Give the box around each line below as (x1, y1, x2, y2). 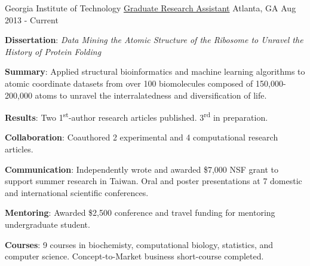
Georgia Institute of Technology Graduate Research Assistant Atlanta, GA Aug (5, 2, 296, 14)
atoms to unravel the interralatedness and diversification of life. (35, 88, 267, 101)
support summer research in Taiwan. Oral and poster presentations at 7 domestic (5, 175, 302, 187)
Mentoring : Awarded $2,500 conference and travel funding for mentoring (5, 206, 275, 219)
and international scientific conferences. (5, 186, 149, 198)
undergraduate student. (5, 218, 90, 230)
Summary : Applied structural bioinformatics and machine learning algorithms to (5, 65, 305, 78)
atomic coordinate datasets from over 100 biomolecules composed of (5, 77, 253, 89)
